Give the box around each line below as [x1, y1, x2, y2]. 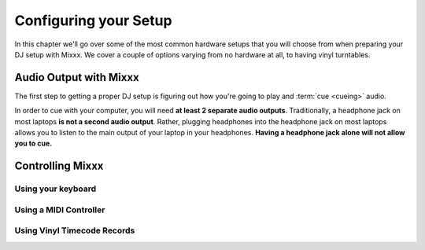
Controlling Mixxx [14, 160, 104, 173]
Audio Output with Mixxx [14, 71, 139, 84]
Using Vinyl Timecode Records [14, 225, 135, 236]
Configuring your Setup [14, 12, 172, 29]
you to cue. [14, 138, 53, 149]
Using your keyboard [14, 183, 97, 194]
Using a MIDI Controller [14, 204, 105, 215]
